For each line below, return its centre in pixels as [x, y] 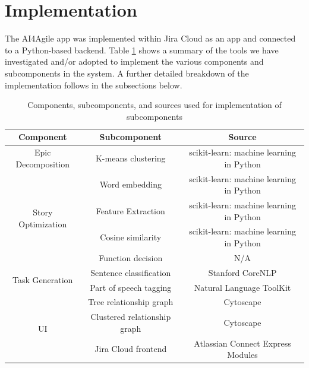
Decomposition [42, 164]
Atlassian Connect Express [242, 343]
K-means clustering [130, 158]
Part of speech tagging [131, 287]
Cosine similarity [131, 237]
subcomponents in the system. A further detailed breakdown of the [127, 73]
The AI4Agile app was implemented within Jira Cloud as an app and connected [150, 38]
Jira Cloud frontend [131, 349]
